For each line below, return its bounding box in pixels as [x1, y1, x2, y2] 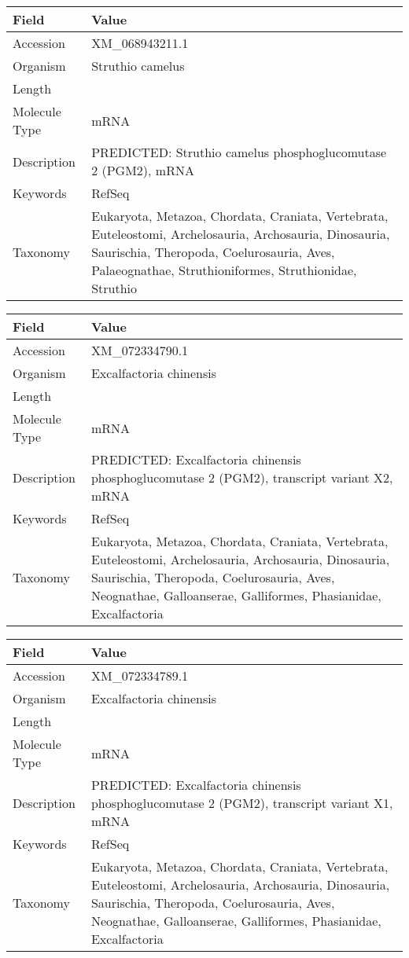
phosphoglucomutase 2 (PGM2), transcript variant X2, [90, 468, 393, 486]
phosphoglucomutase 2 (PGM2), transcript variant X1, [90, 794, 393, 812]
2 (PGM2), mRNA [91, 161, 194, 179]
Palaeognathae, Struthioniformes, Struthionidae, [91, 261, 357, 279]
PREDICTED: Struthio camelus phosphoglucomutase [91, 143, 387, 161]
